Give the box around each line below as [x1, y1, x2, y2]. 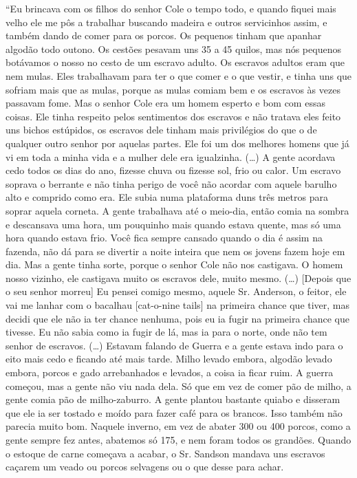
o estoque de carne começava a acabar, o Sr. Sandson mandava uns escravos [6, 446, 325, 460]
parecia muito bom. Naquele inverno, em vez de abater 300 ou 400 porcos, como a [6, 419, 351, 433]
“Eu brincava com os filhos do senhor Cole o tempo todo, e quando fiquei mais [6, 1, 336, 15]
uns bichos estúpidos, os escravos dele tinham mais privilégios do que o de [6, 122, 317, 137]
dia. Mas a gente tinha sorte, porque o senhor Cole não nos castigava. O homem [6, 257, 343, 272]
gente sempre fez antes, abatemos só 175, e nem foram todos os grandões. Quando [6, 433, 351, 446]
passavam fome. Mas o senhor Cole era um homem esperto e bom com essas [6, 96, 325, 110]
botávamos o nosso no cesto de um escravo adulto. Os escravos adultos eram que [6, 55, 345, 69]
